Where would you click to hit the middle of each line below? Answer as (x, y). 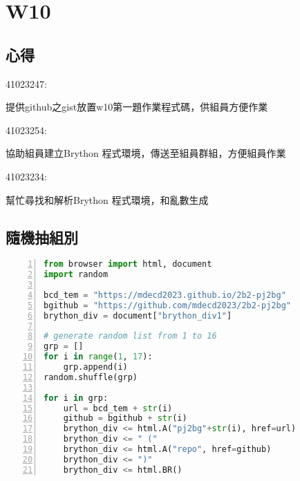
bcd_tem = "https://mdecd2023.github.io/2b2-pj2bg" (165, 295)
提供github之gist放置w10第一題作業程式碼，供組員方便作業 (137, 107)
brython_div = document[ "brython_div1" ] (138, 315)
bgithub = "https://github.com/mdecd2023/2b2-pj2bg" (167, 305)
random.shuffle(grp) (91, 377)
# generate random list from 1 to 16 (130, 336)
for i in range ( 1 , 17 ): (98, 357)
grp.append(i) (95, 367)
